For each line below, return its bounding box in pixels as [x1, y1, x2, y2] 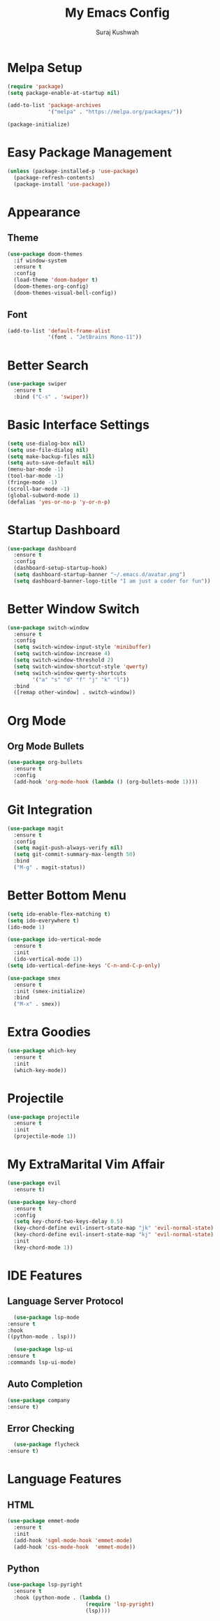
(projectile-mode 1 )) [13, 1133, 77, 1140]
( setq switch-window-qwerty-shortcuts [13, 669, 127, 677]
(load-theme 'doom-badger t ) [13, 277, 98, 284]
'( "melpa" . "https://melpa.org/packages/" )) [47, 108, 183, 116]
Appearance [7, 204, 81, 220]
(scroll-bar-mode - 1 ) [7, 485, 71, 492]
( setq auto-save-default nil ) [7, 460, 96, 467]
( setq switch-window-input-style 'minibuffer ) [13, 644, 152, 651]
